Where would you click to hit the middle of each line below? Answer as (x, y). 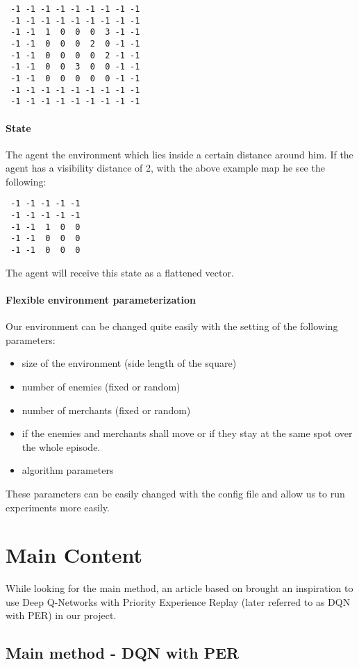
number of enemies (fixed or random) (101, 386)
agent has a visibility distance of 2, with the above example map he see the (165, 168)
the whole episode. (61, 446)
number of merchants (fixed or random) (106, 410)
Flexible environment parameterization (101, 299)
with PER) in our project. (61, 615)
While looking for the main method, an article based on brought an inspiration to (179, 588)
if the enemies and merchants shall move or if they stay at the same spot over (187, 433)
